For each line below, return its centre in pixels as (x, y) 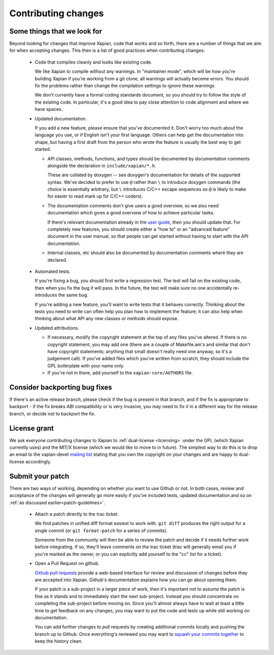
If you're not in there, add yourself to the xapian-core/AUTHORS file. (120, 373)
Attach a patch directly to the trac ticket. (77, 514)
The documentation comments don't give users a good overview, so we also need (133, 205)
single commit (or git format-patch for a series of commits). (101, 531)
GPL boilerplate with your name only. (86, 365)
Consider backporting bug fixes (61, 387)
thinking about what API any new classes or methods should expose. (107, 319)
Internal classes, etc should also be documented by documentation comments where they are (145, 253)
